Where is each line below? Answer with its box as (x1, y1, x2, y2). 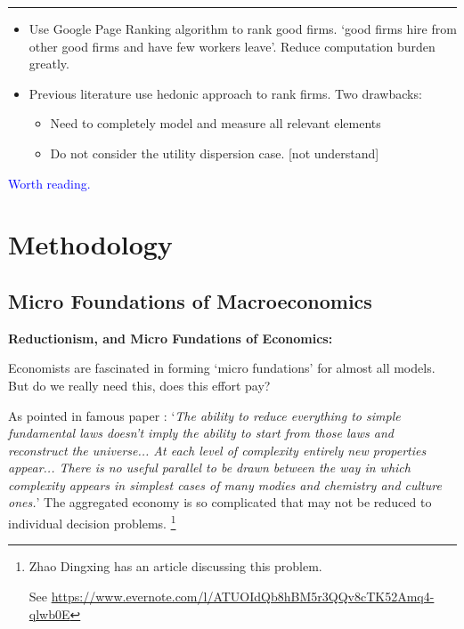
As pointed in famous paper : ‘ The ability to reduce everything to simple (8, 406, 401, 424)
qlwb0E (28, 604, 70, 623)
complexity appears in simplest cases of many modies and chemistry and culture (8, 475, 442, 494)
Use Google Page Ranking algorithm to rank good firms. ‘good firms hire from (28, 20, 457, 37)
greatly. (28, 54, 69, 73)
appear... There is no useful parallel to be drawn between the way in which (8, 458, 411, 477)
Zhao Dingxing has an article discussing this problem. (28, 557, 322, 576)
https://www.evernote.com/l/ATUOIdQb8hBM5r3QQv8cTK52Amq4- (51, 586, 435, 605)
